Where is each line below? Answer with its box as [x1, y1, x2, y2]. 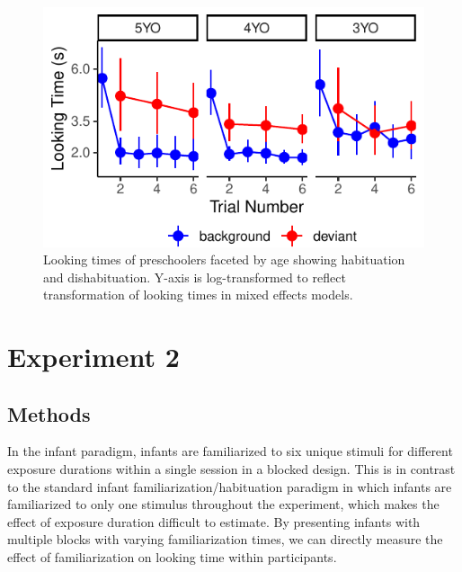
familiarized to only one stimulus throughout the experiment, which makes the [7, 495, 440, 514]
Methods [7, 399, 91, 427]
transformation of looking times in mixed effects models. [43, 285, 353, 304]
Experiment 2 [7, 338, 180, 375]
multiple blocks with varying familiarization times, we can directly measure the [7, 530, 443, 549]
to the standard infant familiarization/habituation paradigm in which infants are [7, 477, 452, 496]
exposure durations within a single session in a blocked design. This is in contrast [7, 460, 456, 478]
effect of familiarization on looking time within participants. [7, 548, 337, 567]
